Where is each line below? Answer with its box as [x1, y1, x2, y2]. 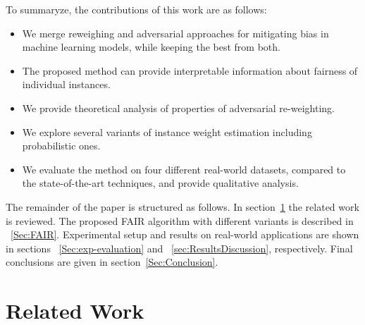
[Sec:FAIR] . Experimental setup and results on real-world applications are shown [11, 227, 359, 242]
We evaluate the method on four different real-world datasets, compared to [22, 161, 346, 176]
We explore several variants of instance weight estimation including [22, 124, 312, 139]
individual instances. [22, 77, 111, 92]
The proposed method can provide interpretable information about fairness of [22, 63, 358, 78]
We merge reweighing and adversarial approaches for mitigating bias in [22, 25, 329, 40]
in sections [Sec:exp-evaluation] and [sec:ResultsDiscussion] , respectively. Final [6, 240, 353, 255]
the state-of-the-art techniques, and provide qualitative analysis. [22, 176, 299, 190]
